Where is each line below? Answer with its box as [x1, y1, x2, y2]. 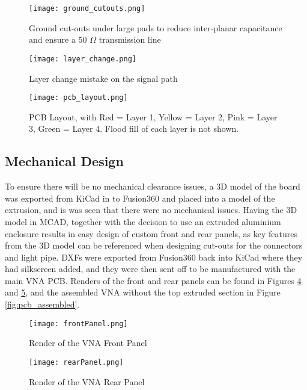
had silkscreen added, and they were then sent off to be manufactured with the [5, 262, 296, 275]
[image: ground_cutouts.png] [29, 4, 145, 13]
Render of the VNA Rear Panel [29, 375, 145, 388]
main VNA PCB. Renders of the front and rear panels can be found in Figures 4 [5, 274, 302, 286]
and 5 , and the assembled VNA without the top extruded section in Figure [5, 286, 281, 299]
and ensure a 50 [29, 33, 87, 46]
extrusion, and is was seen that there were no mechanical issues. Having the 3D [5, 203, 297, 216]
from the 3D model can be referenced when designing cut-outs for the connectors [5, 239, 303, 252]
